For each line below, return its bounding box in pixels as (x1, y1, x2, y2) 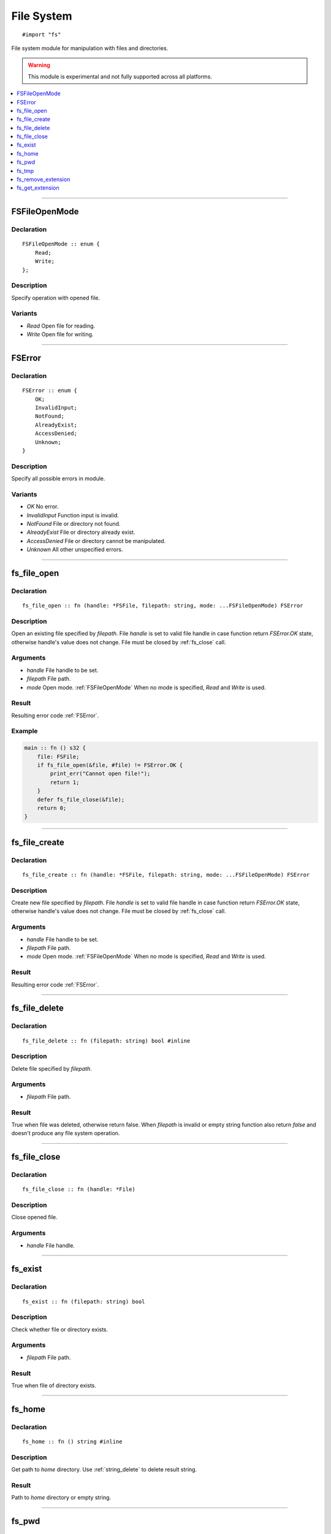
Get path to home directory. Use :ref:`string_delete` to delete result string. (11, 1466, 197, 1473)
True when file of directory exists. (11, 1381, 97, 1389)
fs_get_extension (17, 184, 59, 191)
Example (11, 727, 38, 736)
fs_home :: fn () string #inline (22, 1438, 123, 1445)
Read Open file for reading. (26, 322, 96, 330)
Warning (28, 61, 50, 69)
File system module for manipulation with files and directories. (11, 44, 169, 52)
